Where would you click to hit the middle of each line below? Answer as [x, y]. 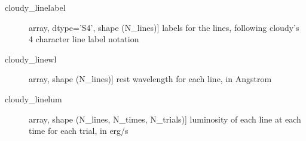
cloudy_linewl [31, 59]
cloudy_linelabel [35, 7]
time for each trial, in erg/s [79, 131]
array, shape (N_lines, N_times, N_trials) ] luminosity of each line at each [165, 119]
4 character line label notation [84, 39]
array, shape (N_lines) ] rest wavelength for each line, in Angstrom [150, 79]
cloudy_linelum [33, 98]
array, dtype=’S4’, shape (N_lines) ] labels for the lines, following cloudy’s [164, 27]
